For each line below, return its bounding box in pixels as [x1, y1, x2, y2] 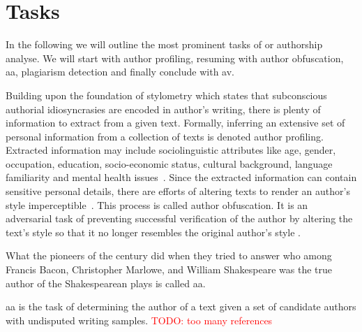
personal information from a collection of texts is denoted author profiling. [6, 129, 324, 143]
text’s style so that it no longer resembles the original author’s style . [6, 224, 301, 239]
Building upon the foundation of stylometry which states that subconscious [6, 87, 327, 102]
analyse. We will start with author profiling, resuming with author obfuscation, [6, 50, 344, 65]
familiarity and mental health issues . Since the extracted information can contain [6, 170, 357, 185]
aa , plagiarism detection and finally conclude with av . [6, 64, 234, 79]
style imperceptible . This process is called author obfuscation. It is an [6, 197, 308, 212]
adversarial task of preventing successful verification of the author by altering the [6, 211, 353, 226]
